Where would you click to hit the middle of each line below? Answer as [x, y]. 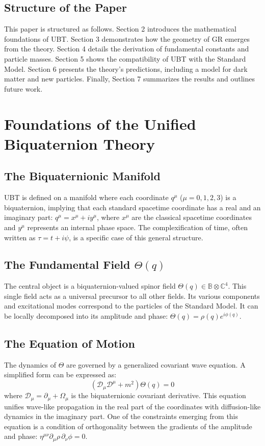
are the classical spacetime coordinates [192, 217]
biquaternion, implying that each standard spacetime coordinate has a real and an [132, 207]
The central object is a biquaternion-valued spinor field [90, 286]
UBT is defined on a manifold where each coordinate [86, 197]
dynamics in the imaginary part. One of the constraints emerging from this [121, 416]
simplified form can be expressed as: [60, 374]
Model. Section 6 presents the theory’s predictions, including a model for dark [126, 68]
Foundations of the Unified [100, 123]
